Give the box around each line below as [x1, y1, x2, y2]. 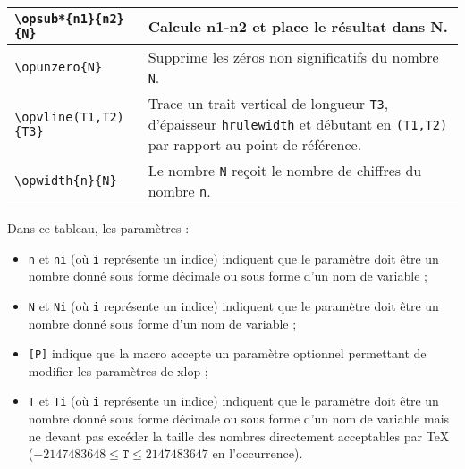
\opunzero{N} [14, 60, 103, 74]
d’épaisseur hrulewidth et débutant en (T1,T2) [148, 113, 448, 134]
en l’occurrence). [212, 444, 303, 463]
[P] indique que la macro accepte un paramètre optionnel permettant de [28, 344, 427, 363]
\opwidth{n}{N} [14, 173, 117, 188]
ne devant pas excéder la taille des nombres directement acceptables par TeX [28, 426, 450, 445]
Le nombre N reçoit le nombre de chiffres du [148, 160, 422, 180]
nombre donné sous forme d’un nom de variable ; [28, 314, 297, 332]
